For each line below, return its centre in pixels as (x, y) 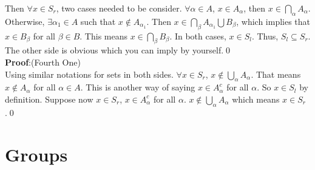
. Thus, (265, 36)
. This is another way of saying (138, 87)
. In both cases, (198, 36)
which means (256, 99)
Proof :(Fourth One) (43, 62)
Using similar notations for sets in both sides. (89, 74)
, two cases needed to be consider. (119, 8)
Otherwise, (25, 21)
